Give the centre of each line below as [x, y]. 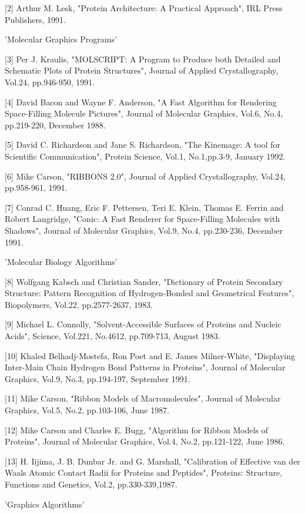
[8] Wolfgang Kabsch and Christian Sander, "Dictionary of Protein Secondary [144, 281]
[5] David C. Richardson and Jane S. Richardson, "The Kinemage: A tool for [143, 145]
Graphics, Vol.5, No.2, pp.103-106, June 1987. [87, 410]
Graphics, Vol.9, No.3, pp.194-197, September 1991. [98, 378]
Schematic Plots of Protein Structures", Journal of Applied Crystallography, [142, 70]
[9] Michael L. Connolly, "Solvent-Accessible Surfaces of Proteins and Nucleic [143, 324]
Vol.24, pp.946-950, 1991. [50, 82]
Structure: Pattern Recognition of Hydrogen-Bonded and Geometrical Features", [150, 293]
